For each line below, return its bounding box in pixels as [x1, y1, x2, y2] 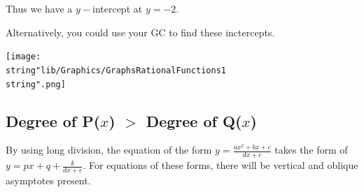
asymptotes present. [6, 173, 91, 188]
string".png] [6, 79, 66, 89]
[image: [6, 52, 41, 62]
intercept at [92, 1, 143, 15]
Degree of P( [6, 110, 101, 131]
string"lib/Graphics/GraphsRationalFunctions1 [6, 65, 226, 75]
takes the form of [274, 142, 348, 157]
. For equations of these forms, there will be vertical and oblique [83, 158, 358, 172]
